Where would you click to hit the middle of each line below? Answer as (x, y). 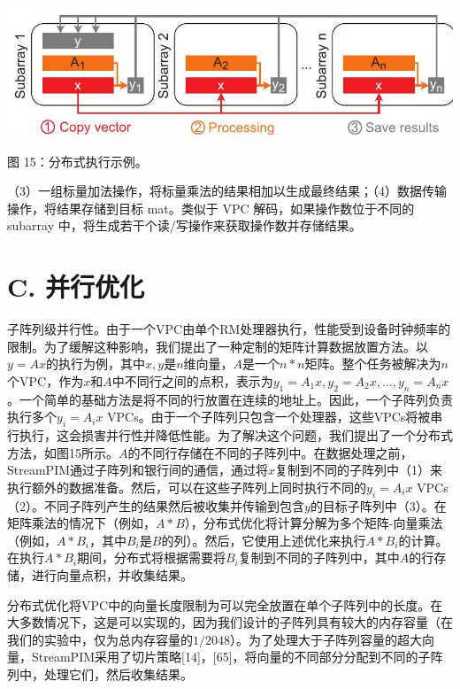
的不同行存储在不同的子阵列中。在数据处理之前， (270, 452)
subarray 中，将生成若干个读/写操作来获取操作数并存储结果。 (184, 225)
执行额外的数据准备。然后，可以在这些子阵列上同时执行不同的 (187, 487)
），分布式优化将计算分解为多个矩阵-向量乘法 (314, 523)
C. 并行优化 (76, 286)
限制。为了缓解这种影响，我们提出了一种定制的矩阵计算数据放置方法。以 (218, 346)
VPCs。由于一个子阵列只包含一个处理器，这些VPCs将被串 (275, 417)
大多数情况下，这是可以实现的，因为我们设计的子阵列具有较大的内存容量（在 (230, 622)
